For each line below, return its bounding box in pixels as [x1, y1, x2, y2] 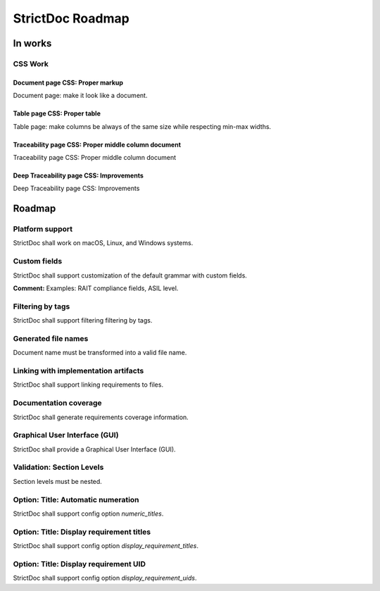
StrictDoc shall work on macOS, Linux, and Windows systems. [13, 239, 194, 247]
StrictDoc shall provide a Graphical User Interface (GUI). [13, 444, 176, 454]
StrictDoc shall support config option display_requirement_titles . [13, 542, 198, 550]
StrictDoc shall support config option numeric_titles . [13, 509, 164, 518]
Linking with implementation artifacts [13, 366, 144, 376]
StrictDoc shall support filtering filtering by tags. [13, 316, 153, 325]
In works [13, 37, 52, 49]
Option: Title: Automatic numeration [13, 494, 140, 504]
